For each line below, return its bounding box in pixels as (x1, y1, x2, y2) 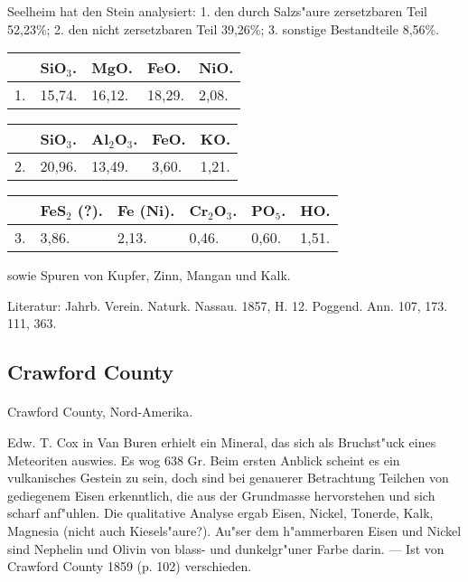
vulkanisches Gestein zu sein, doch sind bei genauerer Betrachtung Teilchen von (7, 468, 449, 487)
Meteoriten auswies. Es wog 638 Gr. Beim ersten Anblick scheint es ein (7, 450, 400, 469)
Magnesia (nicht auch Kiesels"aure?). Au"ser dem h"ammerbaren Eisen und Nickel (7, 521, 462, 540)
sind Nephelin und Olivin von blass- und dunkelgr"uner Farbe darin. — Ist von (7, 539, 445, 558)
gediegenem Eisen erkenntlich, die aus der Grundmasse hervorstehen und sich (7, 485, 435, 504)
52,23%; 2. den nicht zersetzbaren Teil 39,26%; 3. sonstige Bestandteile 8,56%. (7, 19, 440, 38)
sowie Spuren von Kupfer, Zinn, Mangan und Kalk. (7, 266, 291, 285)
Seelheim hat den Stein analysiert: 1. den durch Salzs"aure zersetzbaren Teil (7, 2, 427, 20)
